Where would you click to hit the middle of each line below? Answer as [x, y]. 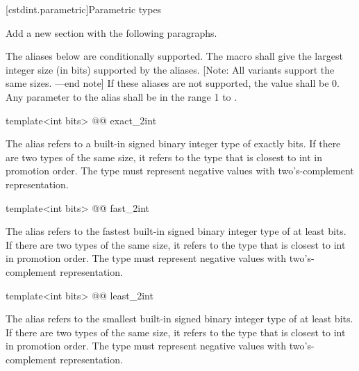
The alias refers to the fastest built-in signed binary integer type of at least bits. [176, 231]
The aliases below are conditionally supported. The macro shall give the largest [174, 56]
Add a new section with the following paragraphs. [111, 32]
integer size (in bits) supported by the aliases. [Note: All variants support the [170, 69]
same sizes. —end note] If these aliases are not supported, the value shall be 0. [173, 83]
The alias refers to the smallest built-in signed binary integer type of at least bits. [179, 319]
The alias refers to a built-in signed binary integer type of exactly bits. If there [173, 143]
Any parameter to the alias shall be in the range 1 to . [122, 96]
